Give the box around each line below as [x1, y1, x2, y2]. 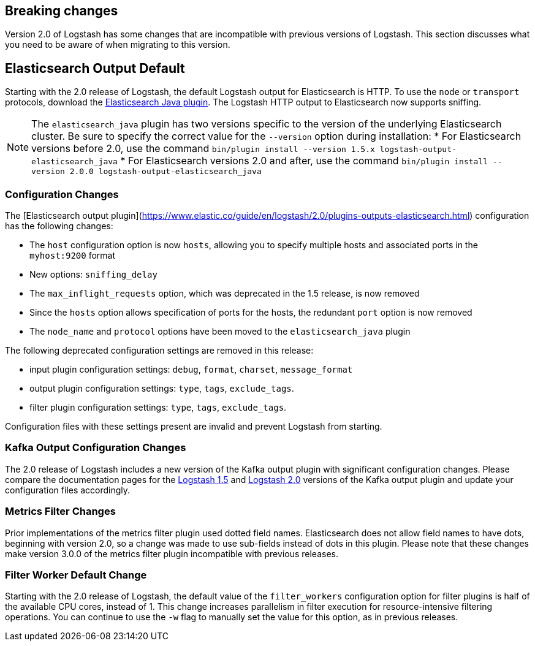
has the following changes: [5, 221, 113, 232]
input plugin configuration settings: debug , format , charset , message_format [29, 364, 353, 375]
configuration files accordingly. [5, 484, 131, 495]
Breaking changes [5, 3, 118, 18]
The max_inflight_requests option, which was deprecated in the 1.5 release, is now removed [29, 288, 420, 299]
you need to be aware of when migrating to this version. [5, 39, 230, 50]
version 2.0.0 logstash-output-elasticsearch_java [31, 167, 262, 177]
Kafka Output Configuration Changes [5, 441, 186, 454]
